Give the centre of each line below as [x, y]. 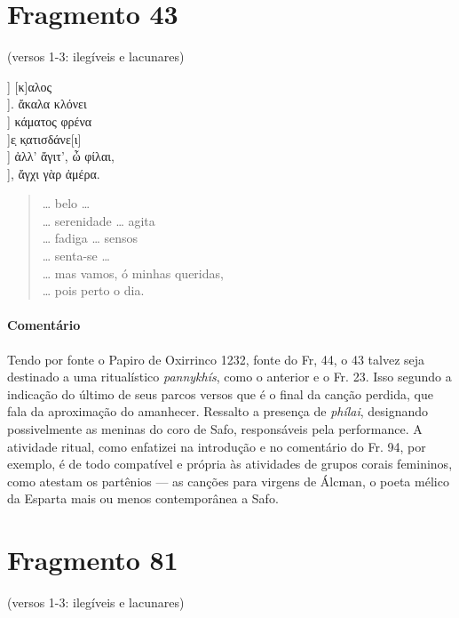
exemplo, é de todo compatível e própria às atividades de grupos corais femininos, [230, 464]
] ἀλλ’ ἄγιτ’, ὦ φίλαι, [61, 156]
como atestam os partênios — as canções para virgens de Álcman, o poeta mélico [228, 481]
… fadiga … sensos [90, 238]
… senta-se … [76, 256]
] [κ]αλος [30, 86]
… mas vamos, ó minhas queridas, [133, 273]
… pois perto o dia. [93, 290]
